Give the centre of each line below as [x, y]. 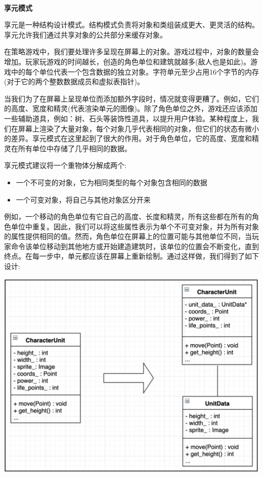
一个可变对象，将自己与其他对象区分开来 [83, 199]
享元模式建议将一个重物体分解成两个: [65, 165]
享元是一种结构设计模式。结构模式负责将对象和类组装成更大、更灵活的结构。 [131, 25]
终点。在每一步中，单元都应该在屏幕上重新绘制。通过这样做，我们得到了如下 [131, 256]
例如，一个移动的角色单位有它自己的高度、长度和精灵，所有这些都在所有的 [128, 216]
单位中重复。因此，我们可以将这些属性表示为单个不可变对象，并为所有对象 [135, 226]
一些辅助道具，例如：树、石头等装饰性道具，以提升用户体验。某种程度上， [128, 118]
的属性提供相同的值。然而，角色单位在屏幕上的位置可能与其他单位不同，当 [128, 236]
